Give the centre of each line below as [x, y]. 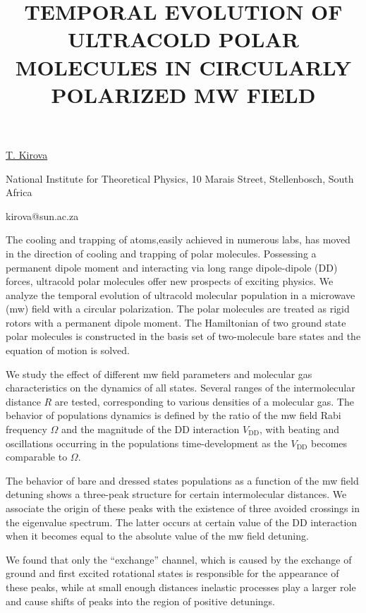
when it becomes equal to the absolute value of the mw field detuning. [157, 536]
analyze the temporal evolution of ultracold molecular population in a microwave [181, 295]
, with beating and [299, 429]
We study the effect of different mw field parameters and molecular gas [159, 374]
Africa [19, 192]
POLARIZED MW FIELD [183, 94]
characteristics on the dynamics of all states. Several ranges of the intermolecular [181, 388]
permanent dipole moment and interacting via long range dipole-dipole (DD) [172, 267]
